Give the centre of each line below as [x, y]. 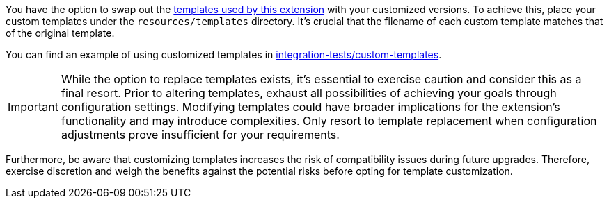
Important [33, 107]
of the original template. [60, 33]
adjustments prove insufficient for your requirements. [200, 135]
